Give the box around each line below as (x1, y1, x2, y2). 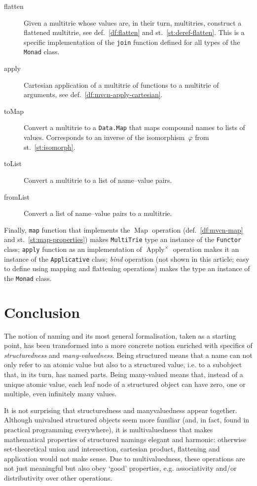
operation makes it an (173, 244, 239, 254)
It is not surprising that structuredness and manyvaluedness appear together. (4, 405, 237, 415)
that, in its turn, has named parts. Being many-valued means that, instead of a (4, 369, 243, 380)
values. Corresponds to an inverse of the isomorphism (24, 132, 185, 142)
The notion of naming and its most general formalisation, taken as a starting (4, 330, 236, 341)
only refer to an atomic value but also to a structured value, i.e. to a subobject (4, 359, 242, 370)
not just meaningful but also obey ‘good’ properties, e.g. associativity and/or (4, 463, 237, 473)
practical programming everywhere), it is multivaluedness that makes (4, 424, 213, 435)
